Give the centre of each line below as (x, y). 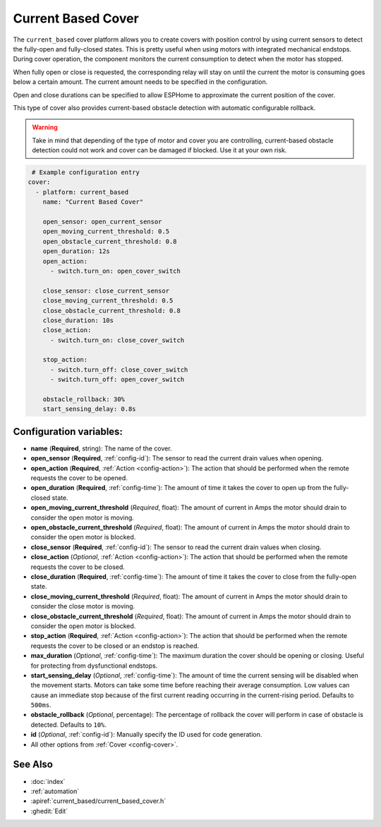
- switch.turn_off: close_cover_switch (119, 369)
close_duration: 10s (78, 320)
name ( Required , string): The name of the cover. (101, 448)
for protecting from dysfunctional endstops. (94, 666)
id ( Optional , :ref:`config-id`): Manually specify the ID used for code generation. (146, 735)
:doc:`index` (48, 781)
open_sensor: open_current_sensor (102, 222)
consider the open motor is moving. (82, 517)
